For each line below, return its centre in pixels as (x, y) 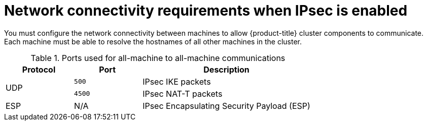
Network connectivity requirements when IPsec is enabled (206, 11)
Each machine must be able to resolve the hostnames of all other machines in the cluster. (153, 41)
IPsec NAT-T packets (183, 93)
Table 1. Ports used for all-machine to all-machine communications (158, 58)
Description (226, 69)
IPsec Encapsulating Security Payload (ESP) (226, 106)
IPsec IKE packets (177, 81)
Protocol (39, 69)
